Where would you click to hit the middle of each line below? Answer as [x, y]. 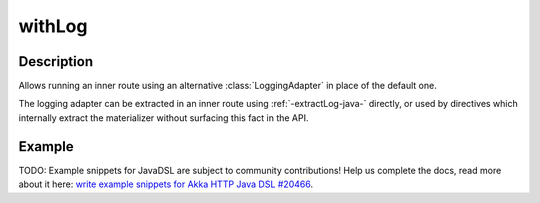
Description [56, 61]
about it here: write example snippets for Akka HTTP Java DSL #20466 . [166, 184]
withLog [53, 26]
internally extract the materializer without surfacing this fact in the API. [163, 117]
